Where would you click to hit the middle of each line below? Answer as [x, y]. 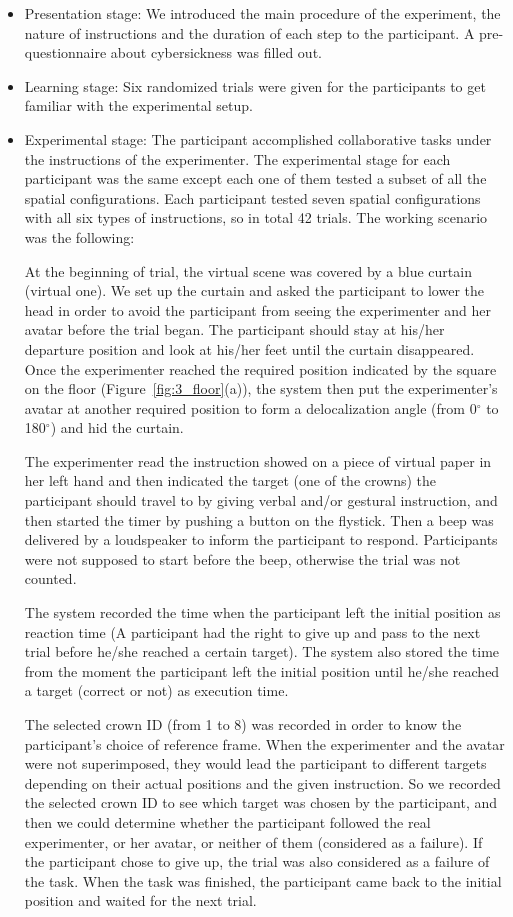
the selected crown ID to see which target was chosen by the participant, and [261, 802]
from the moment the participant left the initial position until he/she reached [262, 670]
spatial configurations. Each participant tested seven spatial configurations [252, 197]
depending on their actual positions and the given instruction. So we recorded [262, 782]
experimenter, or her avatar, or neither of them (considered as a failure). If [253, 841]
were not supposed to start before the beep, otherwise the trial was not [242, 558]
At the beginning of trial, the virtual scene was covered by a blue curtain [248, 270]
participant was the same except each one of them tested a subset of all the [255, 178]
